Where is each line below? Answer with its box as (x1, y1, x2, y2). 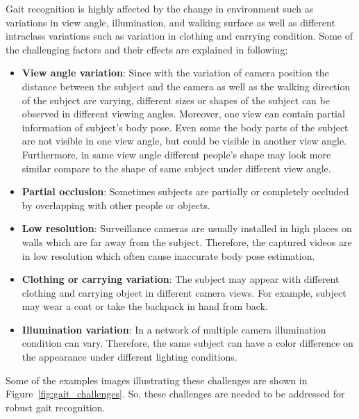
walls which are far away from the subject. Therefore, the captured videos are (22, 234, 352, 249)
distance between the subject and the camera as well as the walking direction (22, 79, 351, 93)
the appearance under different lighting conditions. (22, 350, 237, 364)
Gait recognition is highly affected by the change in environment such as (6, 1, 314, 15)
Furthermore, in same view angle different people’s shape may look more (22, 147, 331, 161)
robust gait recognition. (6, 400, 106, 414)
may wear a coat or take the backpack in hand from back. (22, 299, 268, 313)
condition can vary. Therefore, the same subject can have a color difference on (22, 336, 353, 350)
